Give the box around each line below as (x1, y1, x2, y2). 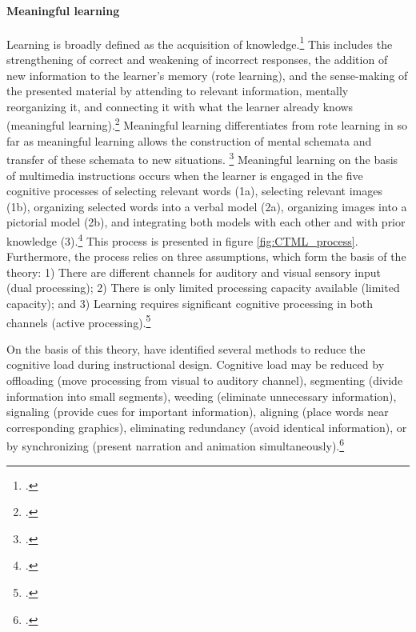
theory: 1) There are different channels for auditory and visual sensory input (6, 263, 382, 280)
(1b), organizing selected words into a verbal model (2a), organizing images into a (6, 198, 407, 214)
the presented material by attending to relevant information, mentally (6, 82, 349, 99)
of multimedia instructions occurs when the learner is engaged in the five (6, 166, 363, 183)
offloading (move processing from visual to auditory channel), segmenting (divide (6, 371, 403, 388)
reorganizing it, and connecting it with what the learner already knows (6, 98, 354, 114)
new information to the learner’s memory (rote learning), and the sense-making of (6, 66, 408, 83)
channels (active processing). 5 (6, 311, 151, 330)
